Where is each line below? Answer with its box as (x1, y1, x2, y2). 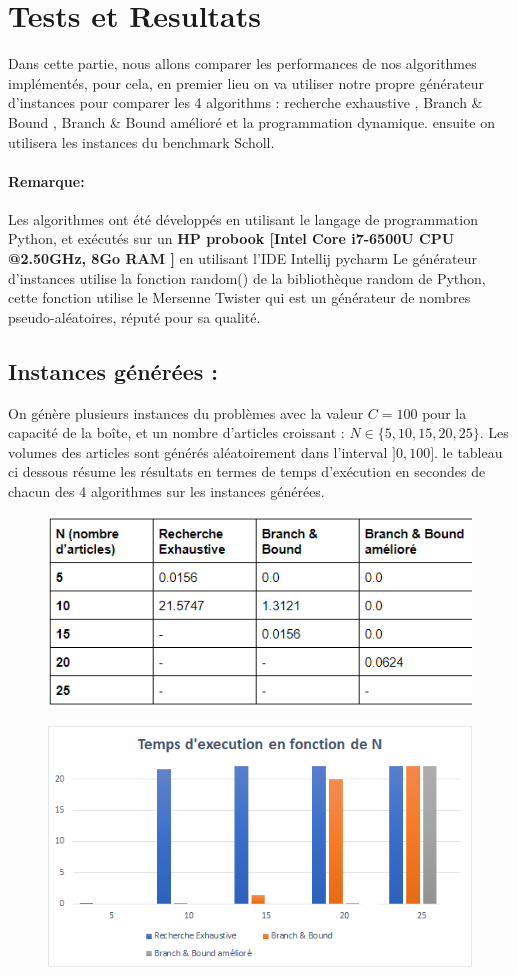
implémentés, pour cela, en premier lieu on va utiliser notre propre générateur (8, 72, 485, 93)
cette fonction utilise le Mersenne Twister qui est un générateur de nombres (8, 287, 471, 308)
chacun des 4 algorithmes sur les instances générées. (8, 481, 325, 502)
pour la (422, 402, 467, 423)
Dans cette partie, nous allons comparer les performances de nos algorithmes (8, 53, 477, 74)
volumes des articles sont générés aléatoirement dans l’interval (8, 441, 388, 462)
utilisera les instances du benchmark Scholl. (8, 131, 275, 152)
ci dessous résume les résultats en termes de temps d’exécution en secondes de (8, 461, 486, 482)
